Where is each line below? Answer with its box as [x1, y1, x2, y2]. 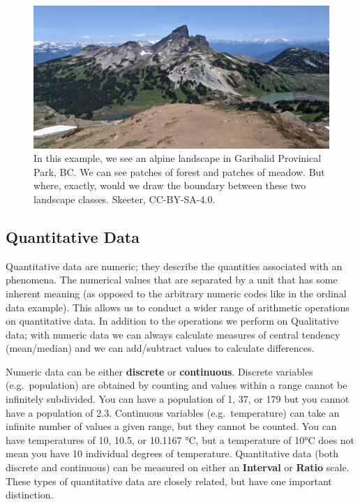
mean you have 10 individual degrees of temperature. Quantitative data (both [6, 446, 339, 461]
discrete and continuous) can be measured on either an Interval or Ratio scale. [6, 460, 350, 475]
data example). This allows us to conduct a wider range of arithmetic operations [6, 299, 350, 314]
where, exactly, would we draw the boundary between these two [33, 178, 306, 193]
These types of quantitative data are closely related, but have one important [6, 473, 332, 488]
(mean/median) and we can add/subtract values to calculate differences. [6, 341, 315, 355]
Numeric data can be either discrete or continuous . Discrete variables [6, 364, 313, 378]
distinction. [6, 487, 54, 502]
